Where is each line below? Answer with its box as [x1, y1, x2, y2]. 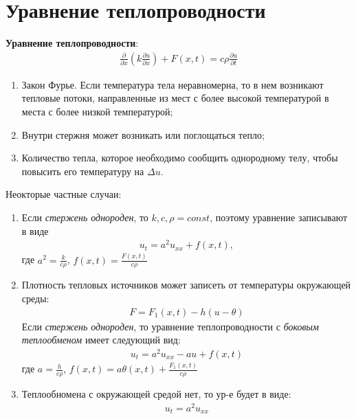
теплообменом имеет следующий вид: [21, 332, 181, 347]
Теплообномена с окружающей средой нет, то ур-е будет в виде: [21, 387, 291, 400]
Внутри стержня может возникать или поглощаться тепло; [21, 127, 265, 141]
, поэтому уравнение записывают [210, 209, 348, 224]
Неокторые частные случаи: [5, 187, 122, 201]
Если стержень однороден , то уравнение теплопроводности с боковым [21, 319, 319, 333]
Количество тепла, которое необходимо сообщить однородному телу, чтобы [21, 150, 338, 165]
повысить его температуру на [21, 163, 144, 178]
